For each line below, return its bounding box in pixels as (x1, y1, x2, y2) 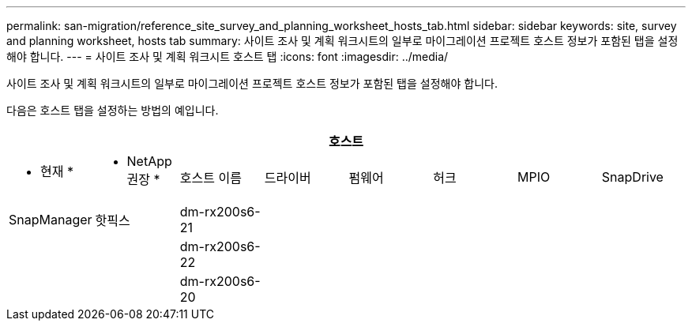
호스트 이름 (179, 170, 242, 186)
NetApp (126, 153, 172, 169)
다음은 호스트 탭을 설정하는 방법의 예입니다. (6, 103, 219, 117)
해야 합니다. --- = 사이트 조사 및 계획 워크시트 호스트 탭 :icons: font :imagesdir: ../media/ (6, 50, 449, 63)
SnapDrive (601, 169, 664, 185)
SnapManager (9, 212, 92, 227)
